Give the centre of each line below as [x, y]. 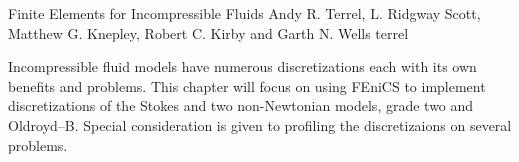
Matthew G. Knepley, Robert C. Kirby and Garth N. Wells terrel [208, 32]
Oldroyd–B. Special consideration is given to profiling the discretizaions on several [260, 124]
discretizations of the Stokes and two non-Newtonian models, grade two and [241, 105]
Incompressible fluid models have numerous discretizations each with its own [242, 66]
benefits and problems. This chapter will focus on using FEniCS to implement [247, 85]
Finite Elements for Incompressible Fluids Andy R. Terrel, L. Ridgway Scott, [244, 13]
